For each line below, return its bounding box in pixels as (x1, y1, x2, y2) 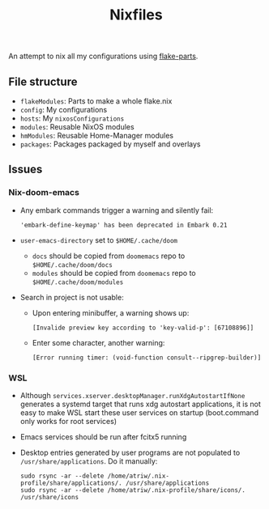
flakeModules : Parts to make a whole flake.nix (19, 96, 173, 106)
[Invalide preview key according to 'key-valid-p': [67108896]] (32, 324, 254, 332)
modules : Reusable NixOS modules (19, 122, 135, 131)
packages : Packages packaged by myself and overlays (19, 139, 201, 149)
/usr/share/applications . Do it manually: (19, 456, 158, 466)
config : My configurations (19, 105, 108, 114)
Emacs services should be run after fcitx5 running (19, 431, 187, 442)
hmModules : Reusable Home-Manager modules (19, 131, 174, 140)
